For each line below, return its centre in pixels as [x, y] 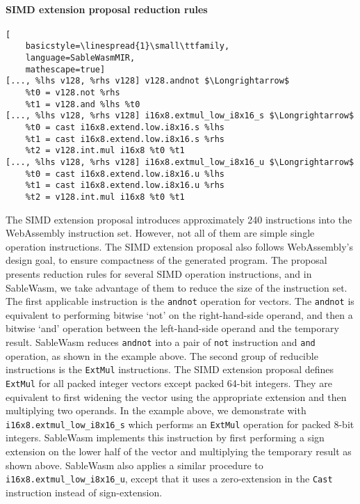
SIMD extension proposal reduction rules [107, 9]
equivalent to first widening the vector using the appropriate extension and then [176, 396]
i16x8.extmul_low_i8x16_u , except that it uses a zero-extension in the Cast [169, 479]
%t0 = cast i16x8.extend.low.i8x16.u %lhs [125, 174]
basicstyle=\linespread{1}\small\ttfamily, [128, 46]
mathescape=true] [65, 69]
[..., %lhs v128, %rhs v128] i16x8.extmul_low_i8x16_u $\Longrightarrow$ [180, 163]
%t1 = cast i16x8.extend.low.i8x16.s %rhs [125, 139]
